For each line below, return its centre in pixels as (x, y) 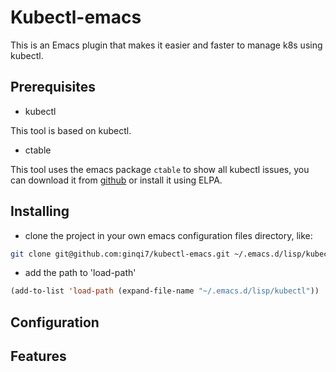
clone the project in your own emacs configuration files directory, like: (168, 235)
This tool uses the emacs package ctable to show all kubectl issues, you (160, 169)
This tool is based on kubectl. (71, 130)
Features (38, 356)
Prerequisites (53, 87)
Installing (40, 211)
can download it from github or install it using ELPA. (116, 180)
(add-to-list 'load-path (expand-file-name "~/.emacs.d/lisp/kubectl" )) (165, 291)
